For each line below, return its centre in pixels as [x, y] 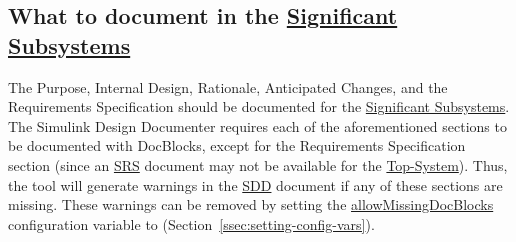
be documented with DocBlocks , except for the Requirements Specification [237, 145]
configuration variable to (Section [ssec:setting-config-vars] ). [191, 223]
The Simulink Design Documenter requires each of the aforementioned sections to [257, 125]
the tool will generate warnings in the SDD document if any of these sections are [255, 184]
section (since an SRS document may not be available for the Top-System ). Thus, [258, 164]
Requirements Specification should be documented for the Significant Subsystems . [259, 106]
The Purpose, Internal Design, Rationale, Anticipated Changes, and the [228, 86]
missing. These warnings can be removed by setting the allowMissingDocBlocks [251, 204]
